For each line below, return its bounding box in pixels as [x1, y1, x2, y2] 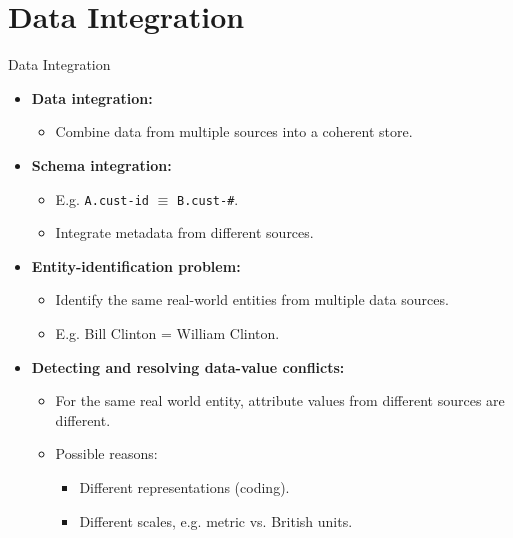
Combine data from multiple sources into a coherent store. [55, 121, 413, 142]
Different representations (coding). [79, 476, 290, 497]
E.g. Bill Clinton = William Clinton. [55, 322, 280, 343]
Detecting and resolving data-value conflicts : [31, 356, 345, 377]
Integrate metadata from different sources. [55, 222, 314, 243]
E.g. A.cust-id [55, 188, 150, 209]
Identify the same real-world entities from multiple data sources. [55, 289, 449, 310]
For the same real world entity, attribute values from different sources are [55, 390, 505, 411]
